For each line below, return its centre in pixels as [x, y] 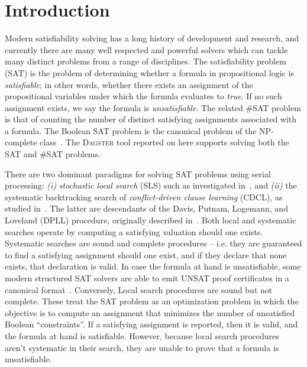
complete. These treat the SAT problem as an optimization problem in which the [152, 301]
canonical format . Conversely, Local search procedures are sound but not [139, 289]
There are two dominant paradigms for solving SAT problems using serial [138, 173]
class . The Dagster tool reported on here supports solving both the [164, 142]
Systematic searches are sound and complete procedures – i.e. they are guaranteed [153, 243]
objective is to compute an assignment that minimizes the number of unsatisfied [150, 312]
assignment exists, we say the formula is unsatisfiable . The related [124, 107]
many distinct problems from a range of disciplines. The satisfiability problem [146, 61]
